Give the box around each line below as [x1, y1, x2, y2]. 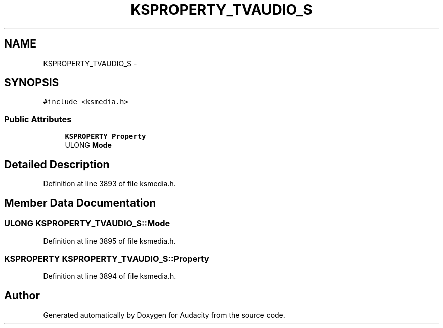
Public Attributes [4, 114, 72, 124]
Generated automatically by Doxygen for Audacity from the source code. [43, 310, 285, 319]
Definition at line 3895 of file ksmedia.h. [43, 237, 176, 246]
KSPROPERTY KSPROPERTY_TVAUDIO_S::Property [4, 253, 209, 264]
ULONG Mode [65, 140, 112, 150]
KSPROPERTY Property [65, 132, 146, 141]
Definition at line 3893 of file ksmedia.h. [43, 179, 176, 189]
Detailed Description [4, 158, 110, 171]
